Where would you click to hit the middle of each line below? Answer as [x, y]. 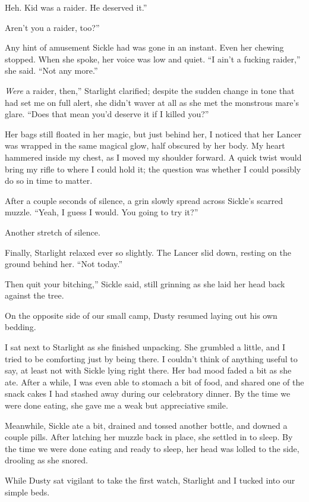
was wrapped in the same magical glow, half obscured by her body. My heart [145, 145]
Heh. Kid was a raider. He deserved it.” [76, 7]
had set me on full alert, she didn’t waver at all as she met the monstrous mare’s [152, 102]
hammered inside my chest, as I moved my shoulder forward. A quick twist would [153, 157]
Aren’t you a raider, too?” [52, 27]
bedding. [21, 327]
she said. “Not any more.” [51, 70]
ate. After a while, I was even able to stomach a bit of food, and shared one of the [154, 382]
